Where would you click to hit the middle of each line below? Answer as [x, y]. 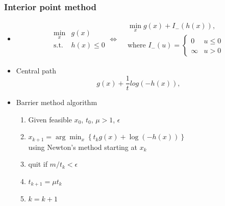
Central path [36, 70]
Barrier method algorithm [57, 102]
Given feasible [50, 119]
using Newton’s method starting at [83, 147]
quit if [38, 164]
